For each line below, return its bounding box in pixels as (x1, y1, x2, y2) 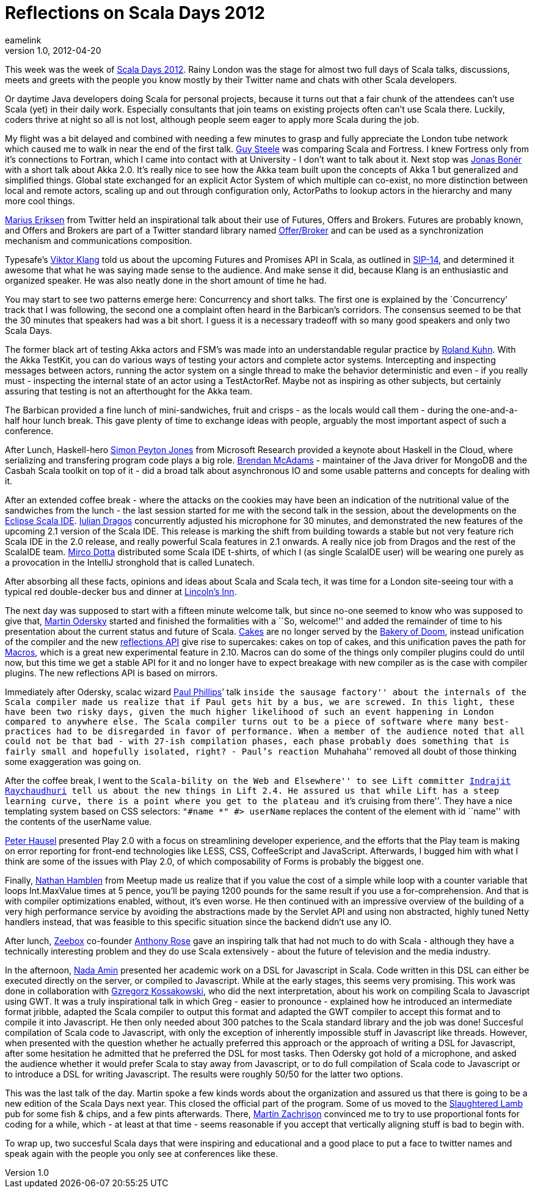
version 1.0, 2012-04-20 (5, 45, 101, 56)
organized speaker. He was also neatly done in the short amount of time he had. (5, 275, 327, 286)
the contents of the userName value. (5, 816, 152, 827)
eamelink (5, 34, 42, 45)
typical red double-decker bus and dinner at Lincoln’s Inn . (5, 586, 237, 597)
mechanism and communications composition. (5, 235, 192, 246)
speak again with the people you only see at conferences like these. (5, 1148, 278, 1159)
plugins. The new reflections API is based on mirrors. (5, 667, 218, 678)
